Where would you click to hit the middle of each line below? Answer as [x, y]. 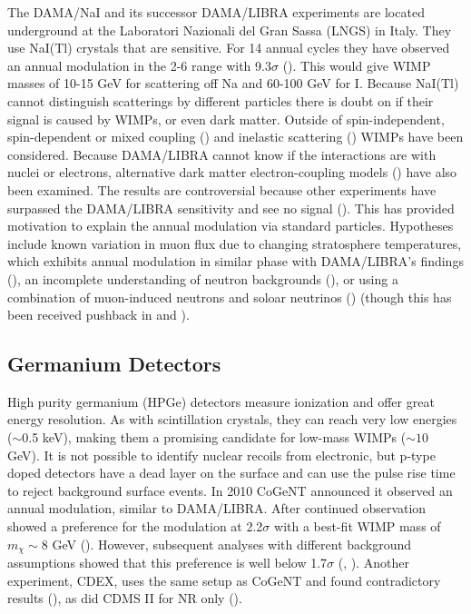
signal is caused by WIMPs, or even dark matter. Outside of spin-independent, [226, 119]
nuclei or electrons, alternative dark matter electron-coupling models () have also [232, 172]
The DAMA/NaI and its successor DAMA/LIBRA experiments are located [216, 12]
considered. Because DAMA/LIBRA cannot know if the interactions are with [222, 154]
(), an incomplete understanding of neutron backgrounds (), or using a [203, 278]
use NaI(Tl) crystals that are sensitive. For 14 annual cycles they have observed [229, 48]
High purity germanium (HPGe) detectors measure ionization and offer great [221, 401]
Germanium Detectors [114, 364]
